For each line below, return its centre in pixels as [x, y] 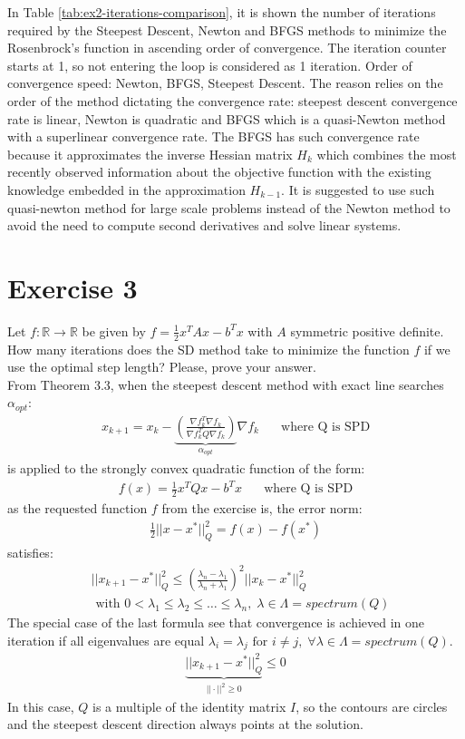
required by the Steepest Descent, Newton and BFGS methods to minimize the [227, 29]
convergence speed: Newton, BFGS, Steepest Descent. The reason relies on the [225, 83]
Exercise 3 [73, 287]
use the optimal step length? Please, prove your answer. [162, 367]
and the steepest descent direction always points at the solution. [185, 724]
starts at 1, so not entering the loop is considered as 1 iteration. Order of [210, 65]
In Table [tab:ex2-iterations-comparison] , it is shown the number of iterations [222, 12]
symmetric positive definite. [367, 331]
